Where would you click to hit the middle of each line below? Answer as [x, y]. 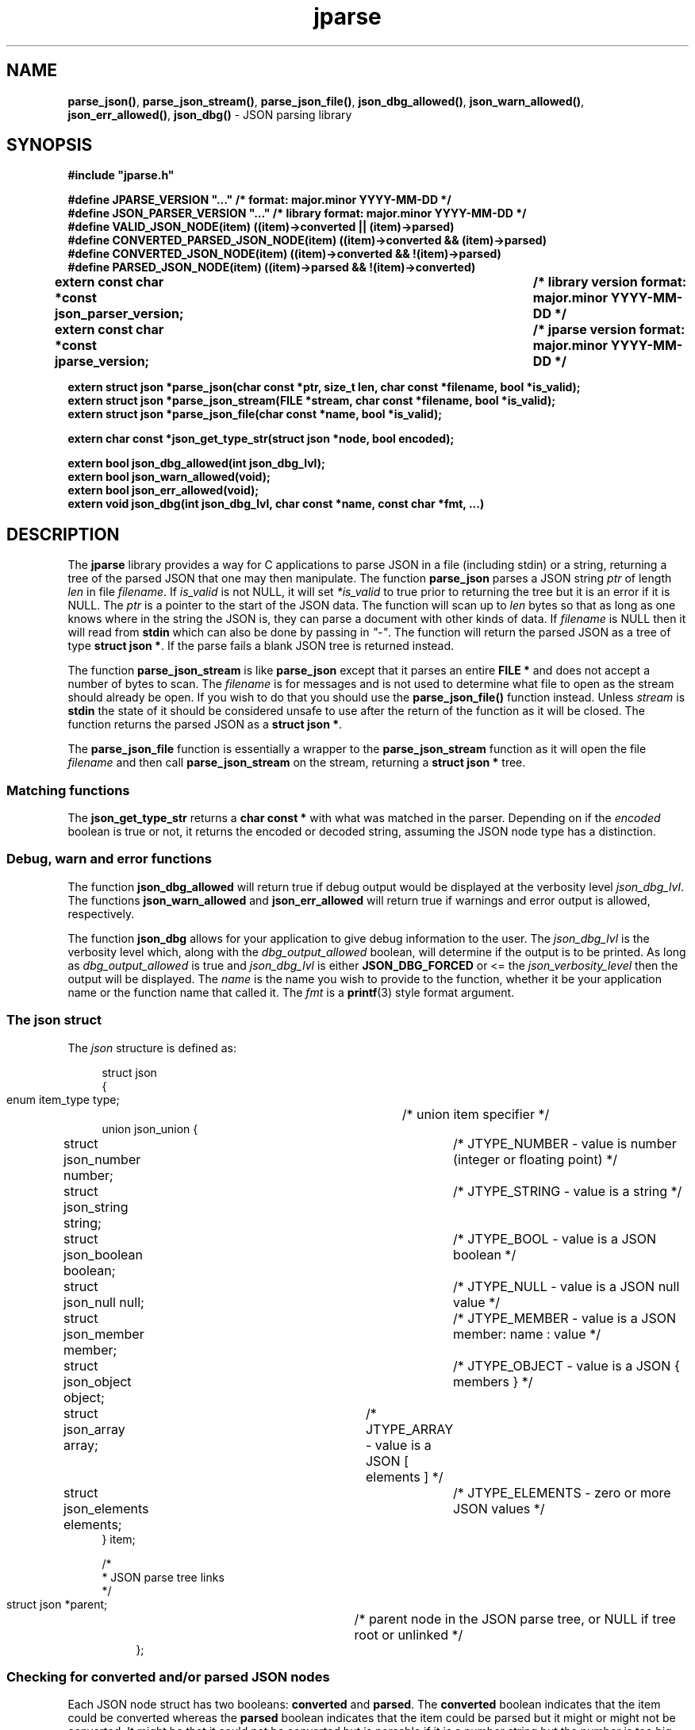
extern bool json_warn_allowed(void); [169, 477]
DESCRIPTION [63, 534]
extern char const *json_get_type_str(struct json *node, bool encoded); [261, 439]
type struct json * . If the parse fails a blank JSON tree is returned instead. [261, 646]
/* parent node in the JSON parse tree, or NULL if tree [515, 1619]
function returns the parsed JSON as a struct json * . [205, 725]
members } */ [493, 1381]
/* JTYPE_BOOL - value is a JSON [555, 1238]
